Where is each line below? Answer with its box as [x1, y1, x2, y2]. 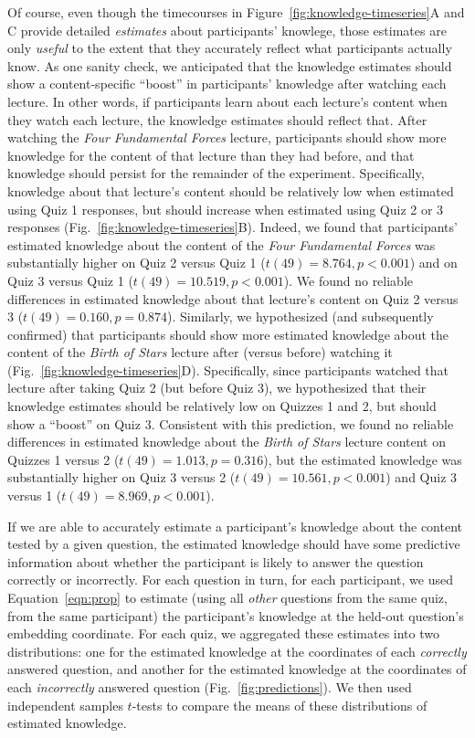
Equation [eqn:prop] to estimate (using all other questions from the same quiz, [7, 588, 448, 606]
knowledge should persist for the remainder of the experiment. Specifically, [7, 163, 425, 183]
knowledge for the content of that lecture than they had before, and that [7, 145, 415, 164]
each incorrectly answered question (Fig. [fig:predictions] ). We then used [7, 677, 412, 696]
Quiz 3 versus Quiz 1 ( [7, 270, 133, 290]
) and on [409, 253, 458, 272]
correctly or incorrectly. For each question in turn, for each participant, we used [7, 570, 453, 589]
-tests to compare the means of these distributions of [132, 695, 427, 714]
